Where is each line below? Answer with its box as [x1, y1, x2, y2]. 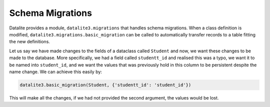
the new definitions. [9, 39, 50, 45]
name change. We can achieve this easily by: [9, 69, 102, 75]
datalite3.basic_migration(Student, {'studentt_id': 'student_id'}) [19, 82, 191, 88]
